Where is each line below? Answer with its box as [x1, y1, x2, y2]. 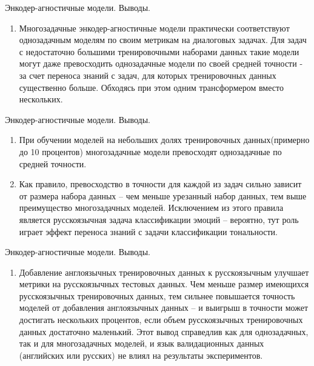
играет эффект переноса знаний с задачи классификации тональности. [19, 225, 278, 238]
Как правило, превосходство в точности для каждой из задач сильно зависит [19, 178, 302, 190]
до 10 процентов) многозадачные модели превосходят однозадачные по [19, 145, 282, 158]
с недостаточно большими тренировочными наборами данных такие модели [19, 45, 299, 58]
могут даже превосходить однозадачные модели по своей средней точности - [19, 57, 303, 70]
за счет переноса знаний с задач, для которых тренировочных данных [19, 68, 276, 81]
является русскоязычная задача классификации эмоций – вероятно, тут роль [19, 213, 299, 225]
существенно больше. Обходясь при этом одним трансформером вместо [19, 81, 284, 93]
